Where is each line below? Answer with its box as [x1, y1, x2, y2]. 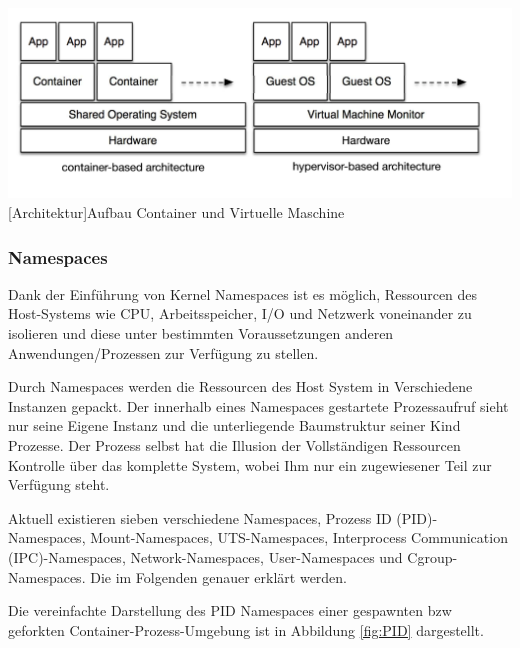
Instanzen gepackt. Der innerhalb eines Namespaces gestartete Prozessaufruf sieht [8, 395, 509, 416]
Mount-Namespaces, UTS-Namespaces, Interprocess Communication [90, 527, 508, 548]
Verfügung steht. [8, 474, 110, 495]
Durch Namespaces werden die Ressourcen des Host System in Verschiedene [8, 376, 473, 397]
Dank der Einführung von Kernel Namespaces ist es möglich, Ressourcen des [8, 283, 478, 304]
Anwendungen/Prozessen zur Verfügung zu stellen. [8, 342, 319, 363]
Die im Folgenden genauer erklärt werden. [90, 566, 348, 587]
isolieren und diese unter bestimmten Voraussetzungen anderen [8, 323, 394, 344]
